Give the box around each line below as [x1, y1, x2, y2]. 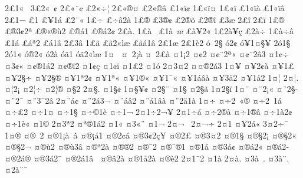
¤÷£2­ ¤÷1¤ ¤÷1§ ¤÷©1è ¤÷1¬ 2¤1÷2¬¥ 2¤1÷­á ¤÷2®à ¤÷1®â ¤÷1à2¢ [5, 106, 292, 118]
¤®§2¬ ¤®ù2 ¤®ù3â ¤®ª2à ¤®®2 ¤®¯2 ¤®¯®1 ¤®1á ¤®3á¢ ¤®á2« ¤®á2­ [5, 140, 289, 153]
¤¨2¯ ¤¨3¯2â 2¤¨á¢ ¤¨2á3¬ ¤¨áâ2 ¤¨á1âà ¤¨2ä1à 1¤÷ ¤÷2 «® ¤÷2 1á [5, 94, 282, 106]
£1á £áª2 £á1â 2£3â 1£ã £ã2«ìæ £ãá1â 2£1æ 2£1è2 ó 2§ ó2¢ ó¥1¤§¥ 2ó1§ [5, 36, 291, 48]
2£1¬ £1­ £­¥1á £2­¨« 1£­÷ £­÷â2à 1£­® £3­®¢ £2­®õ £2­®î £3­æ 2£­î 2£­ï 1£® [5, 13, 285, 25]
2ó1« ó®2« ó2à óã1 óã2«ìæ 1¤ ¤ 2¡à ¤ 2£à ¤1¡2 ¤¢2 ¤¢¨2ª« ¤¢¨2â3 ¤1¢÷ [5, 48, 289, 60]
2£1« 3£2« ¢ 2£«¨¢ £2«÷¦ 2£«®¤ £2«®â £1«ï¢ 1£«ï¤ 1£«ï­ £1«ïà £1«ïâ [5, 2, 285, 14]
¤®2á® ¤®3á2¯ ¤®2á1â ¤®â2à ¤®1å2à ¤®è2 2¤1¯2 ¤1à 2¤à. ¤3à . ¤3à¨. [5, 151, 289, 164]
